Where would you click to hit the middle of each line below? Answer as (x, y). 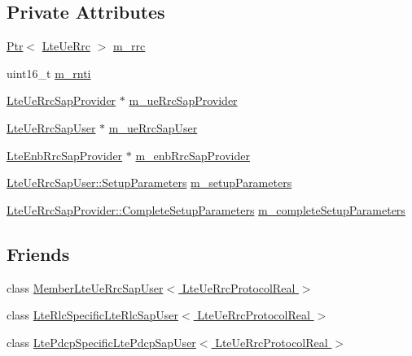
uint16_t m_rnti (49, 73)
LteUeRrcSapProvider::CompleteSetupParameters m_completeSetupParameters (206, 209)
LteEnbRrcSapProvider (65, 155)
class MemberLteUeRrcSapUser (85, 287)
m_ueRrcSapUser (153, 127)
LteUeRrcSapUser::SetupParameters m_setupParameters (149, 182)
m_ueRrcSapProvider (183, 100)
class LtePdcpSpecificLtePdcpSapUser (101, 342)
